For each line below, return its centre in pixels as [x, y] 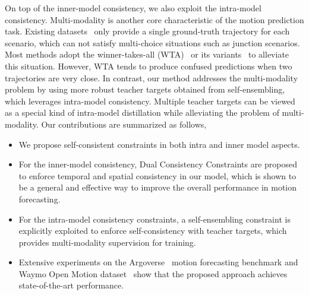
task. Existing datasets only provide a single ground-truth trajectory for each [147, 31]
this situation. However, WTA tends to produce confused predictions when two [149, 66]
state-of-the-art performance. [71, 285]
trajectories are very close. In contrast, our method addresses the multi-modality [152, 77]
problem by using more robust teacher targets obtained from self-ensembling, [145, 89]
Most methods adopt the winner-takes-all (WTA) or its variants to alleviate [147, 54]
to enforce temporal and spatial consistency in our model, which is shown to [157, 175]
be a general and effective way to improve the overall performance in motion [158, 187]
